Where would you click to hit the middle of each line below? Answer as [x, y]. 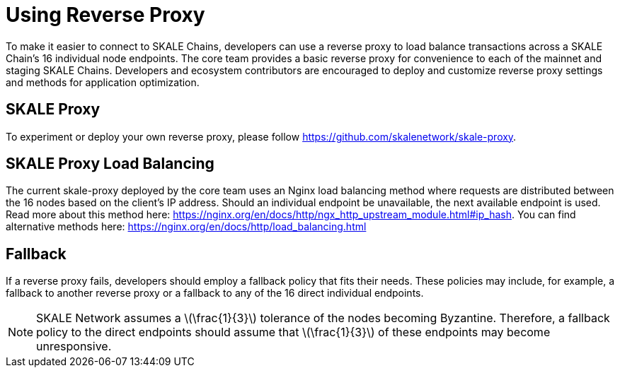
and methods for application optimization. [103, 82]
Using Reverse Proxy [105, 15]
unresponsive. [74, 347]
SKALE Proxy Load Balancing [110, 164]
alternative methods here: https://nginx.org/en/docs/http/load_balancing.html [186, 227]
